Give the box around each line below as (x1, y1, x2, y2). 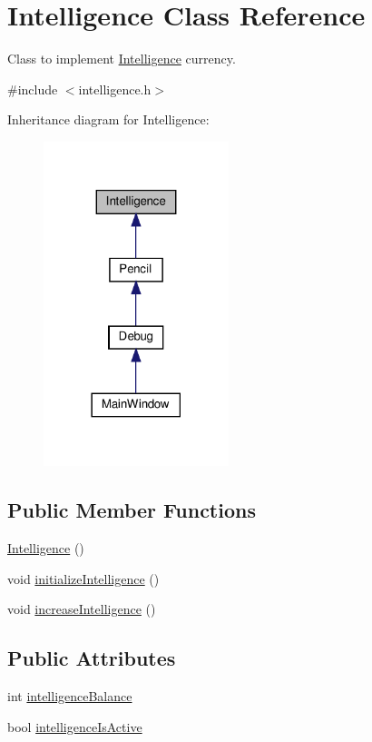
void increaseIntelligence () (7, 599, 156, 618)
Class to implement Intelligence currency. (7, 49, 236, 68)
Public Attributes (7, 644, 176, 672)
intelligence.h (78, 79, 152, 98)
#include (7, 79, 58, 98)
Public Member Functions (7, 496, 256, 524)
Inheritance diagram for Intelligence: (7, 110, 210, 129)
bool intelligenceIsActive (7, 717, 142, 736)
